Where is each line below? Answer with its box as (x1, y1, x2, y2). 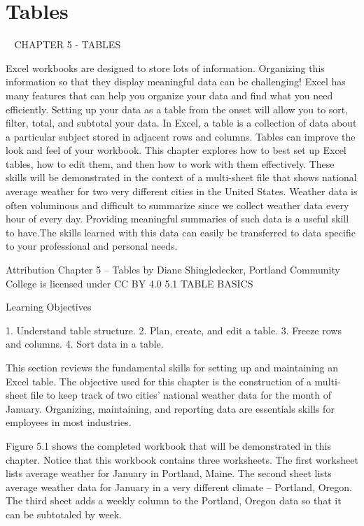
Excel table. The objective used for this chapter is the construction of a (6, 374, 311, 388)
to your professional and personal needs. (6, 239, 178, 253)
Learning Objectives (6, 299, 92, 314)
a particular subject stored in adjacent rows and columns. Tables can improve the (6, 129, 356, 143)
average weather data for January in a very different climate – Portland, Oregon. (6, 479, 352, 494)
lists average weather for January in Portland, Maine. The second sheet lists (6, 466, 332, 481)
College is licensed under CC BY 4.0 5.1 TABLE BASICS (6, 276, 253, 290)
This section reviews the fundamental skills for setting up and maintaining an (6, 360, 339, 374)
